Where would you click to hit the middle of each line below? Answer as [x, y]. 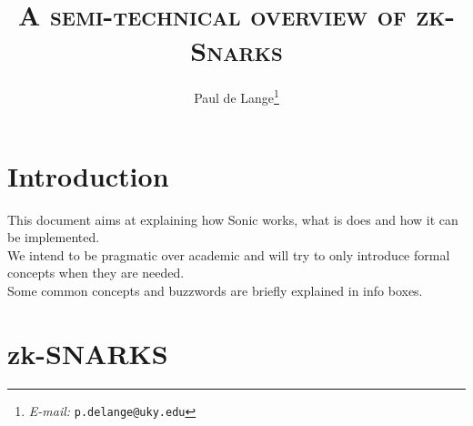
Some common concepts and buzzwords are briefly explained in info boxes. [215, 290]
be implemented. [54, 237]
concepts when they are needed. [96, 273]
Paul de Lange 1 [236, 96]
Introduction [88, 175]
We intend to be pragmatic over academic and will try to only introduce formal [229, 254]
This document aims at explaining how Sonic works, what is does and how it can [233, 219]
